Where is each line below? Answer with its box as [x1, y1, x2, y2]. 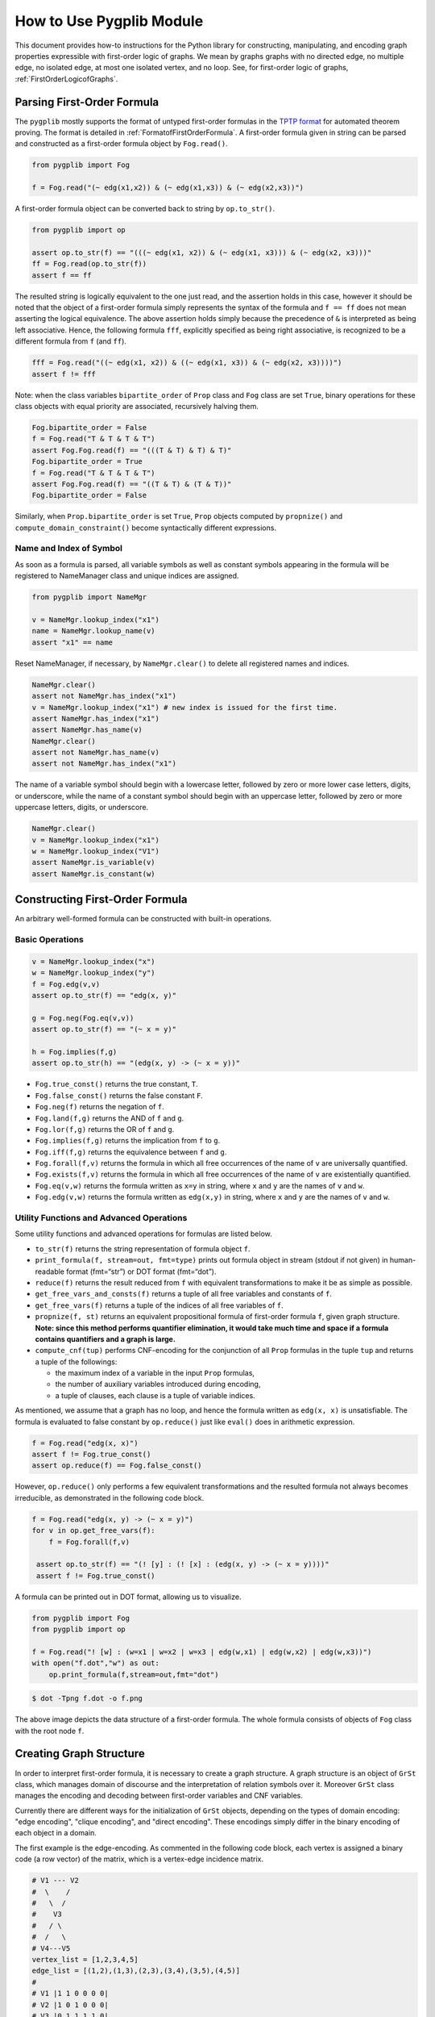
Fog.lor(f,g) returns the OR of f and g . [35, 1124, 175, 1134]
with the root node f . [14, 1726, 85, 1735]
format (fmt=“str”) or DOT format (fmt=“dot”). [65, 1267, 217, 1276]
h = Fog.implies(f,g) [31, 1047, 118, 1056]
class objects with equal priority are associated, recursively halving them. [14, 402, 259, 411]
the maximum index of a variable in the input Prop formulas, [55, 1368, 255, 1378]
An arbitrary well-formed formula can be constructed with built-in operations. [14, 914, 272, 924]
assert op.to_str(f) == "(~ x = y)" [31, 1025, 177, 1034]
